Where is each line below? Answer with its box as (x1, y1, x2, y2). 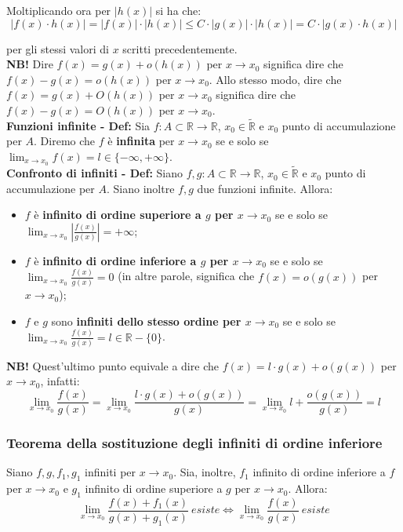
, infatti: (40, 373, 80, 389)
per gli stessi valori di (6, 40, 109, 56)
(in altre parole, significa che (118, 268, 255, 284)
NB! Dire (6, 56, 53, 72)
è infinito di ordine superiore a (34, 206, 201, 223)
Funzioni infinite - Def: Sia (6, 117, 151, 133)
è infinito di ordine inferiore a (34, 252, 197, 268)
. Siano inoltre (106, 180, 175, 196)
